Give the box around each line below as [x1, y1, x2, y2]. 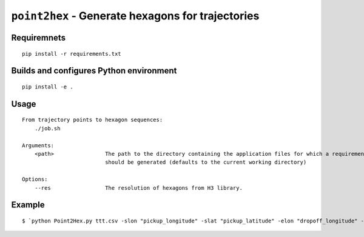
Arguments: [22, 142, 55, 149]
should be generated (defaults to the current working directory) [105, 159, 307, 166]
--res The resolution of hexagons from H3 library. [34, 184, 243, 191]
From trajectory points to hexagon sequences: [22, 116, 163, 124]
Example [11, 200, 45, 210]
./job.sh [34, 125, 61, 132]
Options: [22, 176, 48, 183]
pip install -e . [22, 83, 73, 90]
